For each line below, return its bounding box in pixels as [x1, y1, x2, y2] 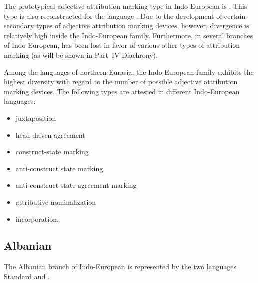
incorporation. [15, 213, 59, 224]
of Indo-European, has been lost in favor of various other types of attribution [4, 40, 240, 50]
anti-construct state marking [15, 163, 103, 173]
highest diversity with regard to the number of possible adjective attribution [4, 76, 238, 87]
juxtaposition [15, 112, 56, 123]
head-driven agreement [15, 129, 85, 140]
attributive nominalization [15, 196, 96, 207]
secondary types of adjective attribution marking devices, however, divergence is [4, 20, 249, 31]
